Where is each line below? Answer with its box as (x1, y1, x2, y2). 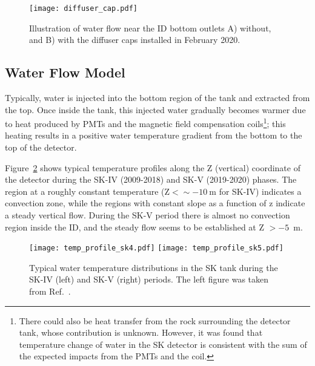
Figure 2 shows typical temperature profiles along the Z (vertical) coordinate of (5, 161, 300, 174)
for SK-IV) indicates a (219, 185, 302, 197)
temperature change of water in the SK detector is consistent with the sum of (19, 338, 307, 350)
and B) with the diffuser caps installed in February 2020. (29, 33, 240, 46)
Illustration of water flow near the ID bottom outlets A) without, (29, 21, 271, 34)
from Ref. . (29, 285, 71, 298)
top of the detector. (5, 141, 77, 154)
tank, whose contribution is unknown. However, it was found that (19, 326, 263, 339)
